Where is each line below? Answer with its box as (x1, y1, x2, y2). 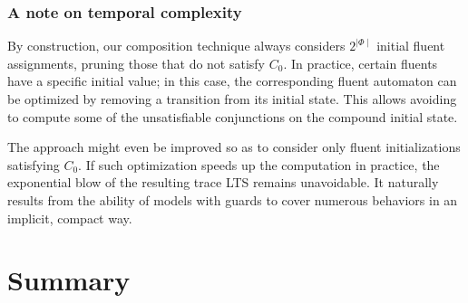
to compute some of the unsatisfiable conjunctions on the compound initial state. (7, 107, 458, 126)
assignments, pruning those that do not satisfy (7, 53, 266, 72)
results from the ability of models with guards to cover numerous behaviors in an (7, 190, 458, 209)
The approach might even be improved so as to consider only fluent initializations (7, 137, 461, 156)
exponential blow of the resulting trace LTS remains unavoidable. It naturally (7, 173, 439, 192)
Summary (7, 261, 131, 298)
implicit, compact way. (7, 208, 132, 227)
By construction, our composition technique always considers (7, 36, 346, 55)
